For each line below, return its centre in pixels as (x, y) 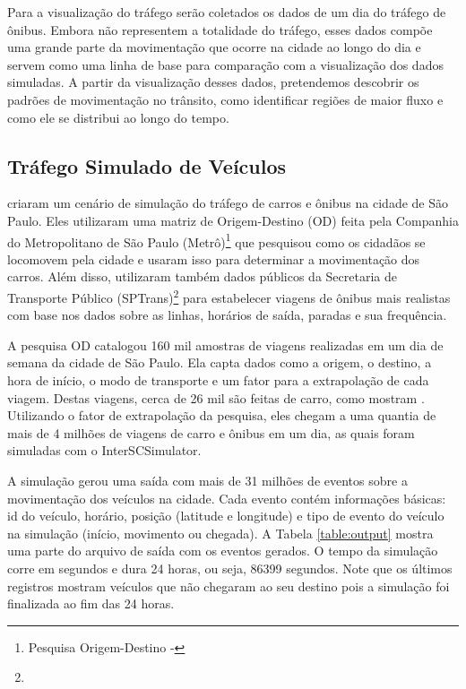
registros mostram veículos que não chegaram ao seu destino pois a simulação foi (229, 586)
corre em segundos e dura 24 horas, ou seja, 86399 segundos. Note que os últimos (230, 568)
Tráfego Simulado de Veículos (147, 165)
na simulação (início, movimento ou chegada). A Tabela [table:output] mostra (220, 533)
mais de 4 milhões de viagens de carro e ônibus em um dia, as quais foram (211, 432)
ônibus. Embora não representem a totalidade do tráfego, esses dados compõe (220, 29)
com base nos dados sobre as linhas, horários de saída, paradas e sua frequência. (227, 315)
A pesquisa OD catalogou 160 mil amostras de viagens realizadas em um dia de (225, 344)
